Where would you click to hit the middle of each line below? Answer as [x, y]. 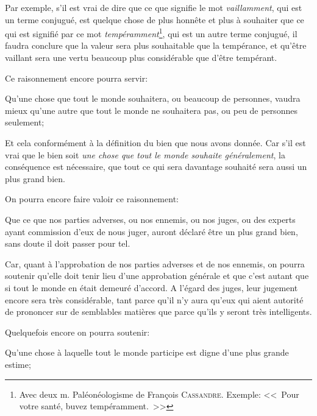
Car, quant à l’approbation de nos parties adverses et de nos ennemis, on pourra [155, 263]
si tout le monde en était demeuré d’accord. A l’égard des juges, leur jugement [151, 287]
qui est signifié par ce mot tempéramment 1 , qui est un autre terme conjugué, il [151, 33]
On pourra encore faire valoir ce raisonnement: [92, 199]
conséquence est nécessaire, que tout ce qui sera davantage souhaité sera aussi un [156, 167]
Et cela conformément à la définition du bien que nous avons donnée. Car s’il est [155, 143]
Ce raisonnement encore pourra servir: [77, 78]
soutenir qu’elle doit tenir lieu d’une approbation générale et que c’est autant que [157, 276]
